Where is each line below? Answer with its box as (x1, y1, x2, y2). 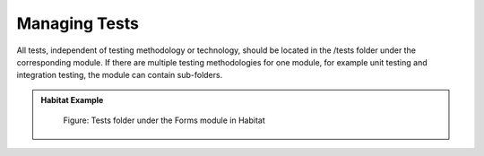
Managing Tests (16, 13, 139, 33)
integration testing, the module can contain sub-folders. (16, 70, 223, 81)
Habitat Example (40, 94, 104, 105)
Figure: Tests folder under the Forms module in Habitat (63, 115, 266, 126)
